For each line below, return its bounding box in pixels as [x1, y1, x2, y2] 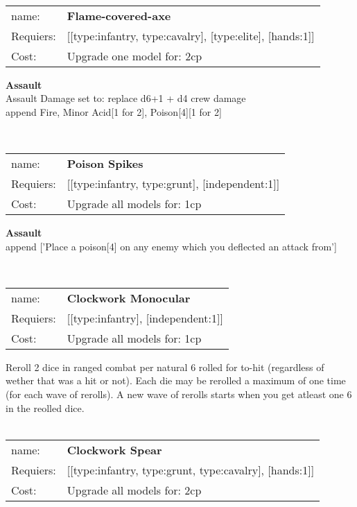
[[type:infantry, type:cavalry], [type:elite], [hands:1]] [67, 27, 315, 44]
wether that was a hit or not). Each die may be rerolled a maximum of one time [6, 373, 346, 388]
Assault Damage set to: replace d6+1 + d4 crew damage [6, 91, 246, 105]
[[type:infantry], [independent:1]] [67, 309, 223, 326]
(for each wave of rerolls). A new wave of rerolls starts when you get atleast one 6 [6, 386, 352, 401]
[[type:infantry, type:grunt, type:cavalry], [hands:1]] [67, 461, 315, 478]
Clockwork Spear [67, 441, 162, 458]
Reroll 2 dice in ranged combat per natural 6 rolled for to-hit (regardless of [6, 359, 324, 374]
